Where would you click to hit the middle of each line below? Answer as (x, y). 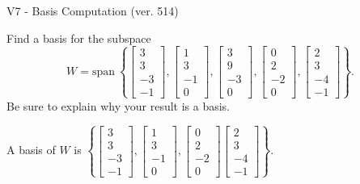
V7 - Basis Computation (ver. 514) (93, 10)
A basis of (31, 150)
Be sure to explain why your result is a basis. (119, 105)
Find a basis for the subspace (79, 38)
